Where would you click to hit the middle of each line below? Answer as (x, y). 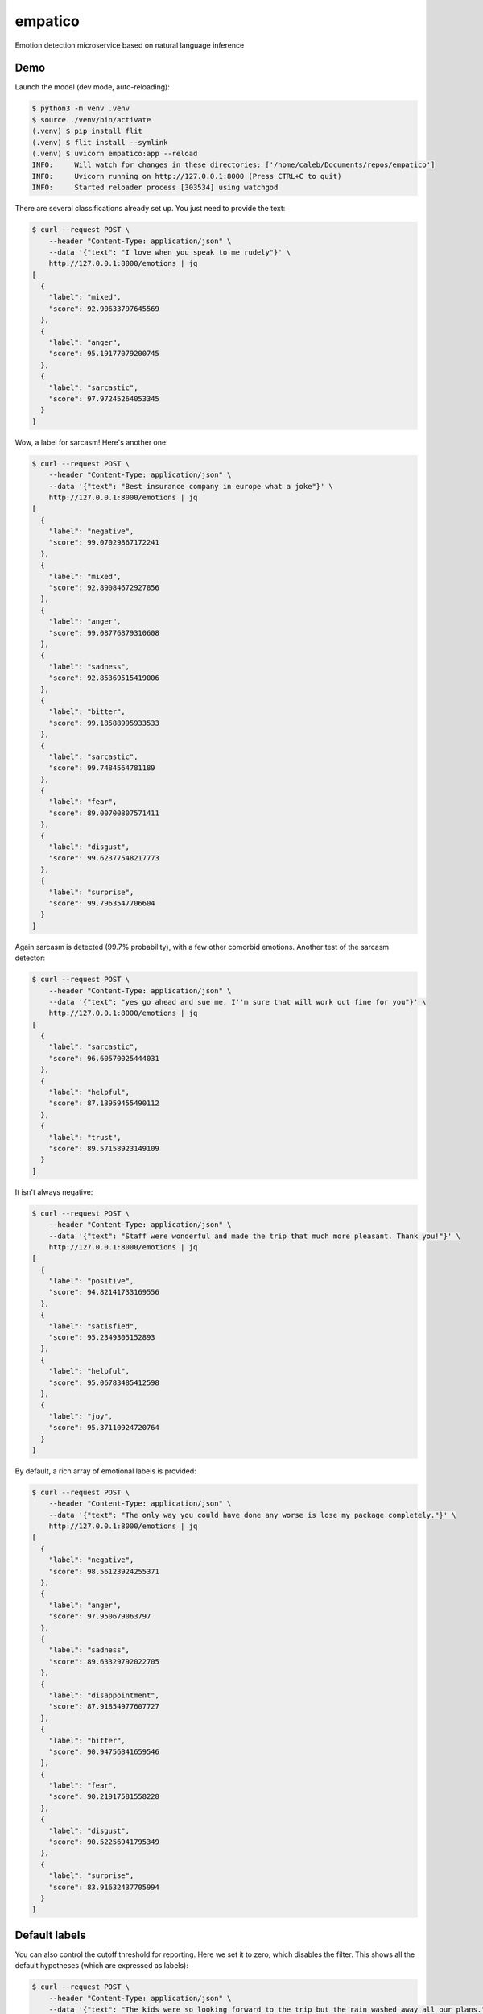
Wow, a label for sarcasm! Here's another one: (91, 442)
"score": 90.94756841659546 (104, 1751)
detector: (30, 958)
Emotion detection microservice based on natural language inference (130, 45)
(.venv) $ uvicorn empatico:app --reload (115, 153)
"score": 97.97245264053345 (104, 399)
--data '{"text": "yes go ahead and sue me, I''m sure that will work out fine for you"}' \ (237, 1002)
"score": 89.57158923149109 (104, 1148)
